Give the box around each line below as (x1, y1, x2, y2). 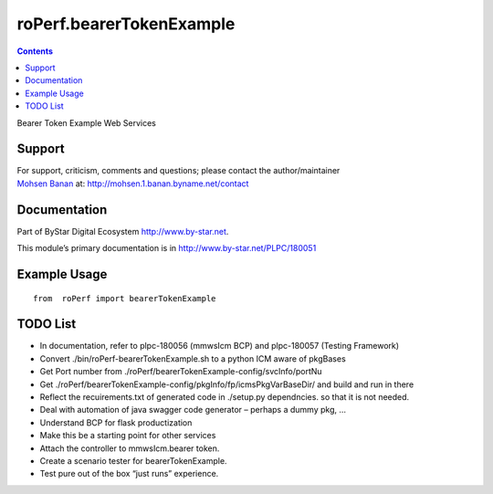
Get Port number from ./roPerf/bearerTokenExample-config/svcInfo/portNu (39, 366, 323, 377)
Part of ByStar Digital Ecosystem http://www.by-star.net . (16, 226, 229, 236)
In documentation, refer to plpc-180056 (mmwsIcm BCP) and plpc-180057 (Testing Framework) (39, 341, 400, 352)
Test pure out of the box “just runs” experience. (39, 468, 219, 479)
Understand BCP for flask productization (39, 416, 193, 428)
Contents (16, 46, 54, 57)
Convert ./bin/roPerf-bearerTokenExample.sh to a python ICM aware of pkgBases (39, 352, 346, 364)
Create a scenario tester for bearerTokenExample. (39, 455, 227, 466)
